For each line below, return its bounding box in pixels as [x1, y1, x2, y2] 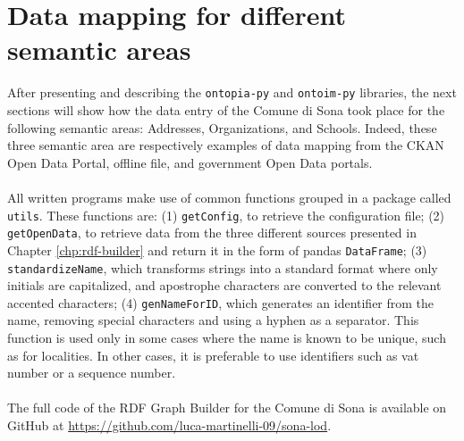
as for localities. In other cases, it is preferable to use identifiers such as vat [7, 345, 419, 364]
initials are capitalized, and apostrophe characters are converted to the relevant [7, 276, 442, 295]
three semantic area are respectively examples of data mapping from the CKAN [7, 136, 444, 154]
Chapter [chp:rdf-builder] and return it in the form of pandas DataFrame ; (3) [7, 240, 427, 259]
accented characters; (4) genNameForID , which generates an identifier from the [7, 293, 434, 312]
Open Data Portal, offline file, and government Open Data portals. [7, 153, 373, 171]
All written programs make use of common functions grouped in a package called [7, 187, 451, 206]
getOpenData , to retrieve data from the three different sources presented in [7, 223, 417, 242]
